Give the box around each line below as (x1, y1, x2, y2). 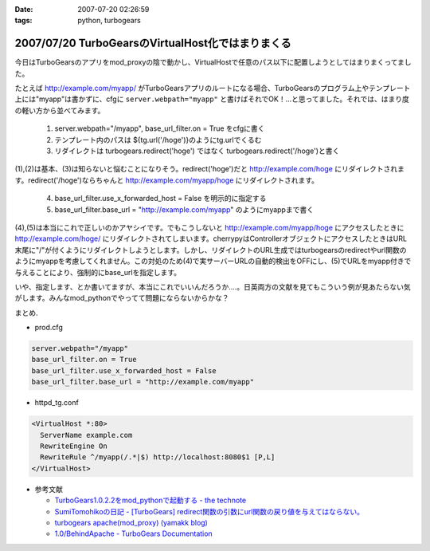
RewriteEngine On (40, 442, 107, 451)
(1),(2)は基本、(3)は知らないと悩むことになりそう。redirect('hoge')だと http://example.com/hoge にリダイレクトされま (14, 164, 405, 174)
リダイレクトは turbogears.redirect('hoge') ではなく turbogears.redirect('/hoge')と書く (54, 146, 340, 155)
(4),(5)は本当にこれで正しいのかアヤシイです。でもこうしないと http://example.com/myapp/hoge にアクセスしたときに (14, 222, 405, 232)
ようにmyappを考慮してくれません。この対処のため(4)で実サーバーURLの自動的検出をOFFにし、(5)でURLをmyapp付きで (14, 256, 412, 266)
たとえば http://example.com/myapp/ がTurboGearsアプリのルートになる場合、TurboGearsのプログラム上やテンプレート (14, 84, 411, 93)
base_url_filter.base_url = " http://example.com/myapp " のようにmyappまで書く (54, 204, 315, 214)
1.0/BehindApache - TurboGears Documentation (54, 529, 213, 538)
